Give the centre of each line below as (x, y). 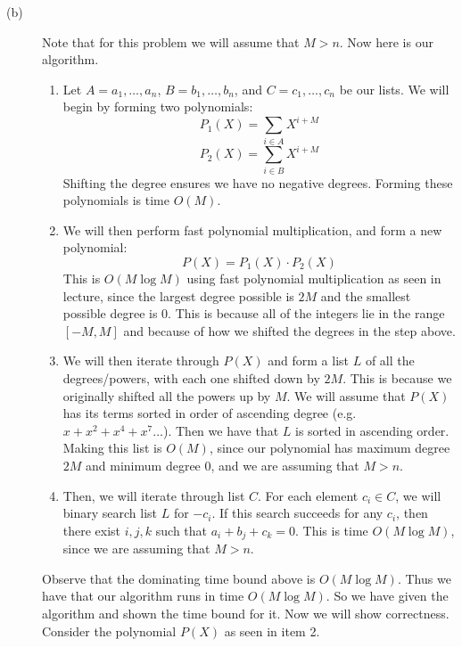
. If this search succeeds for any (297, 513)
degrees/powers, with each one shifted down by (191, 377)
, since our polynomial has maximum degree (330, 448)
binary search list (110, 513)
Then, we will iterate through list (154, 495)
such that (181, 530)
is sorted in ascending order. (372, 430)
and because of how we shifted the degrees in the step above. (289, 330)
